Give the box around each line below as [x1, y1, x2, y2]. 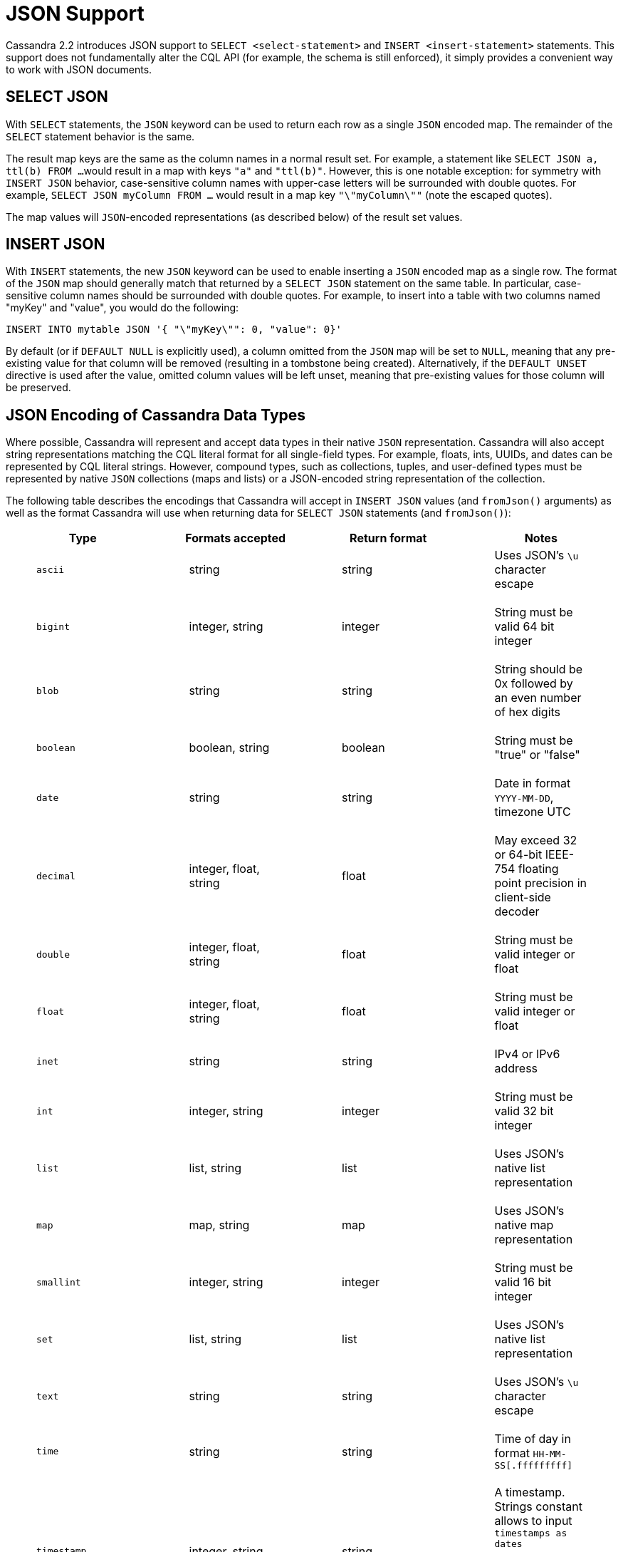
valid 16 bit [494, 1275, 552, 1290]
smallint [36, 1276, 81, 1288]
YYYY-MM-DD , [494, 790, 554, 805]
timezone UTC [494, 805, 571, 819]
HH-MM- [533, 1449, 567, 1460]
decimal [36, 870, 75, 881]
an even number [494, 690, 582, 705]
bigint [36, 621, 70, 632]
